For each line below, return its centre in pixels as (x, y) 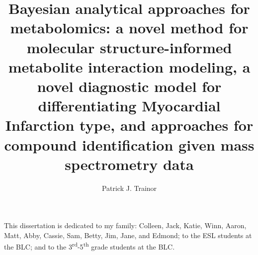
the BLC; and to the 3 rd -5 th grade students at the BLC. (89, 246)
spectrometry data (129, 164)
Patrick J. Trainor (129, 188)
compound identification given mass (129, 144)
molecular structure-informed (129, 47)
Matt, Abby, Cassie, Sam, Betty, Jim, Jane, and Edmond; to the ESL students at (128, 235)
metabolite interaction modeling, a (129, 66)
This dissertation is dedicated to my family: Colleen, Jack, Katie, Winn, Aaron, (125, 225)
